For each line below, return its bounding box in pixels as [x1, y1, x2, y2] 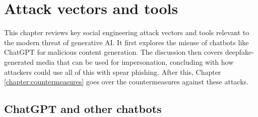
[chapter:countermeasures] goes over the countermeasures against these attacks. [4, 76, 248, 87]
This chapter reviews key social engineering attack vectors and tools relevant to [4, 27, 249, 38]
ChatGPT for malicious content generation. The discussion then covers [4, 47, 223, 57]
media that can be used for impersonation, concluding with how [36, 56, 234, 67]
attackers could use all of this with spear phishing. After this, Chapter [4, 66, 221, 77]
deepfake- [225, 47, 254, 57]
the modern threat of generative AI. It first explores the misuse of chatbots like [4, 37, 249, 47]
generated [4, 56, 34, 67]
